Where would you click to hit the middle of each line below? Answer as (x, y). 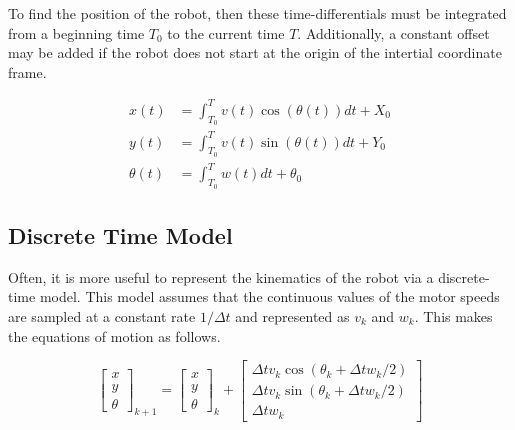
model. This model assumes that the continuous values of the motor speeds (269, 296)
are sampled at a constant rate (102, 315)
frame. (27, 71)
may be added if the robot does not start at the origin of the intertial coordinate (255, 52)
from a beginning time (76, 32)
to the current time (226, 32)
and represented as (292, 315)
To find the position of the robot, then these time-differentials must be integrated (257, 13)
